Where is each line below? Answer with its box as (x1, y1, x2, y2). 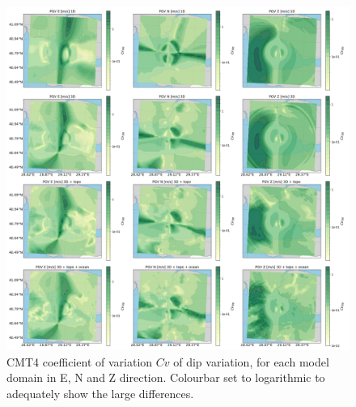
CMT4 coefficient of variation (6, 353, 153, 370)
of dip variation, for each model (173, 353, 329, 370)
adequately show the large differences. (6, 384, 194, 401)
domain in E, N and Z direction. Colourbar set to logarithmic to (6, 369, 325, 386)
